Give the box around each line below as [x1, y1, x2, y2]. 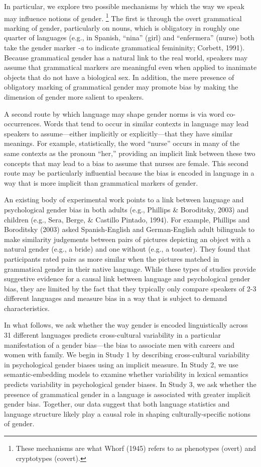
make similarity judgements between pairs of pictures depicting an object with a [4, 233, 251, 244]
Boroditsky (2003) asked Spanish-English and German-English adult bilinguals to [4, 224, 255, 235]
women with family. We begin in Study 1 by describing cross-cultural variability [4, 349, 250, 360]
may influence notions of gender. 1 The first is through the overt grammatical [4, 11, 242, 23]
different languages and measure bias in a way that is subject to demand [4, 293, 227, 303]
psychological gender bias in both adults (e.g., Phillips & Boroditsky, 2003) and [4, 204, 249, 214]
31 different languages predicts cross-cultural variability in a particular [4, 330, 221, 340]
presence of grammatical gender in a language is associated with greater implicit [4, 388, 251, 399]
